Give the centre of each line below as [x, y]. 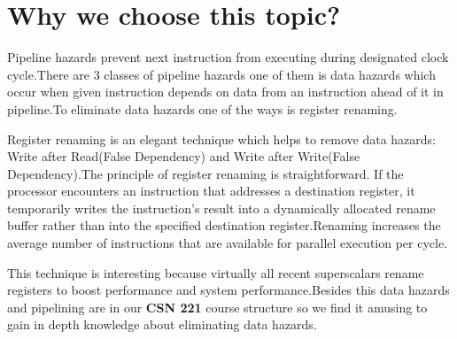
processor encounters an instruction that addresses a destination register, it [211, 191]
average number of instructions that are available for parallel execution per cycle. [228, 243]
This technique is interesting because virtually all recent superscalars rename [216, 272]
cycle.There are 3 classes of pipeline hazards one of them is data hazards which [221, 74]
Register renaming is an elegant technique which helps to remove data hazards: [222, 139]
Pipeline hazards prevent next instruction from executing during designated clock [228, 57]
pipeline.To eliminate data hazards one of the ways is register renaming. [202, 108]
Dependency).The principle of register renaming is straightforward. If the [205, 173]
